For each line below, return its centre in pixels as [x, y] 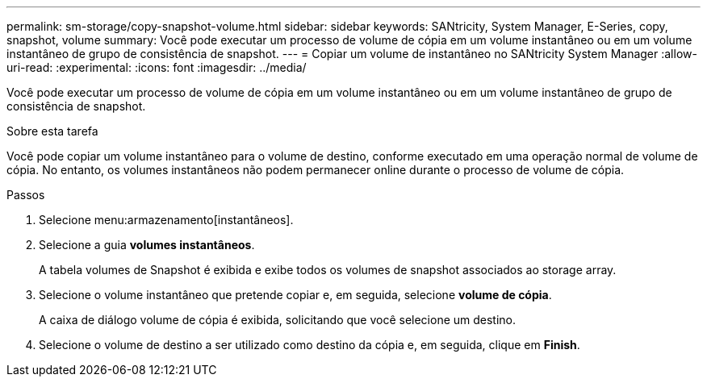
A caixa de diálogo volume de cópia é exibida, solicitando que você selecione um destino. [278, 320]
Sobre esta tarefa [52, 131]
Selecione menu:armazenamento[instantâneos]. [166, 220]
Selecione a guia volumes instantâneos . [147, 245]
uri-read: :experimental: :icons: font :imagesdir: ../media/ [157, 67]
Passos [26, 195]
